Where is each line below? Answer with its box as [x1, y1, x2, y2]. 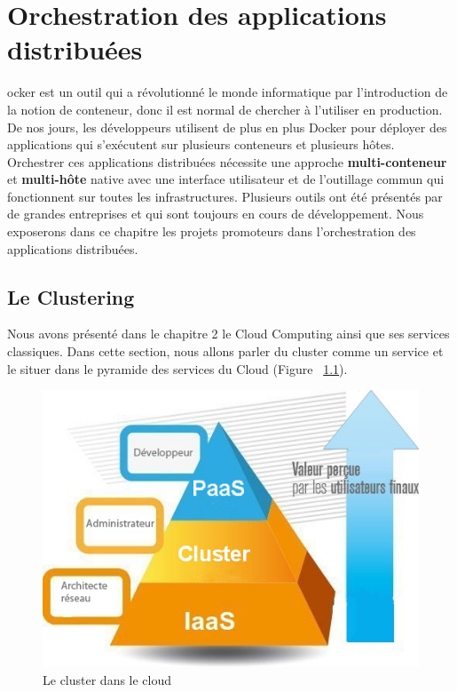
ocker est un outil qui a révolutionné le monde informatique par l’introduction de [7, 83, 448, 101]
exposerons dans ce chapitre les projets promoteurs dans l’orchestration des [7, 222, 416, 241]
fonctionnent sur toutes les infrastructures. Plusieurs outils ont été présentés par [7, 187, 443, 205]
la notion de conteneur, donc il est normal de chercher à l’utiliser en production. [7, 99, 443, 118]
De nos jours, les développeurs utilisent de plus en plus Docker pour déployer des [7, 117, 447, 136]
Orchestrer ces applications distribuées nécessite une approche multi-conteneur [7, 152, 447, 171]
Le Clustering [7, 282, 135, 310]
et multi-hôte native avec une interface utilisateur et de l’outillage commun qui [7, 170, 445, 188]
